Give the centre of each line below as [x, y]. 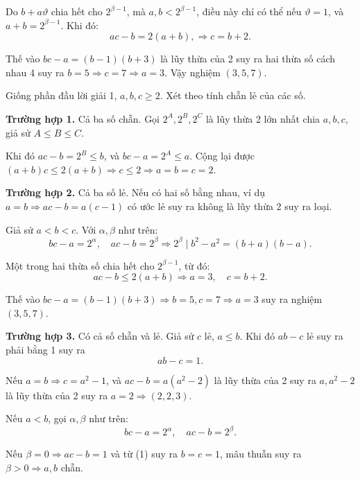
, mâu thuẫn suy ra [261, 454]
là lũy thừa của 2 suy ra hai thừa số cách [248, 59]
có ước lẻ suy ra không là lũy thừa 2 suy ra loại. [230, 206]
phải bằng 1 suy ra [45, 349]
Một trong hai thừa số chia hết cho [80, 265]
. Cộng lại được [222, 156]
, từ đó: [194, 265]
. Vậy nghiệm [193, 72]
